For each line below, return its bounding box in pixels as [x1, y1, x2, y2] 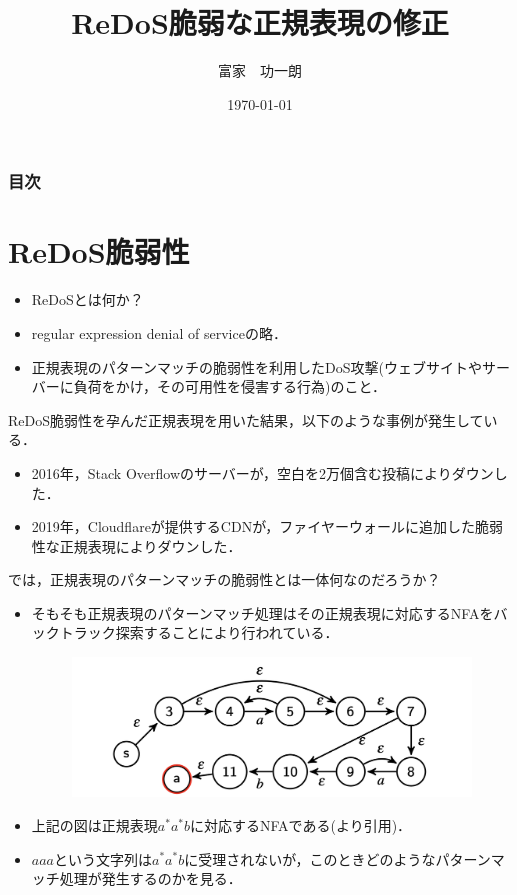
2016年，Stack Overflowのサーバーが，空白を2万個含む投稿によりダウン [31, 462, 494, 483]
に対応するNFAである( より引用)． [190, 814, 412, 835]
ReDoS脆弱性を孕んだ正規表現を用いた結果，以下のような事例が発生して [8, 409, 484, 430]
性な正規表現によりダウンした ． [31, 535, 242, 556]
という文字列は [54, 848, 153, 869]
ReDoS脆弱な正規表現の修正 [71, 2, 449, 43]
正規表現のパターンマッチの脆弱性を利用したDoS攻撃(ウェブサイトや [31, 356, 483, 377]
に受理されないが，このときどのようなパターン [184, 848, 491, 869]
